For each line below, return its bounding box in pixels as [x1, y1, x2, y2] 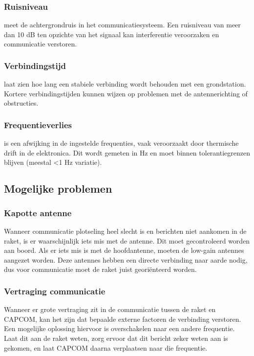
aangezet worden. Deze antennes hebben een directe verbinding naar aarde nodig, [4, 254, 248, 265]
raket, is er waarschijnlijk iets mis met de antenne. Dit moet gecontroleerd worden [4, 235, 250, 245]
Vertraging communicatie [4, 285, 106, 297]
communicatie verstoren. [4, 39, 77, 49]
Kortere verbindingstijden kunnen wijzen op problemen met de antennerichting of [4, 88, 248, 98]
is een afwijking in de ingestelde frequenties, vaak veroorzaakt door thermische [4, 138, 239, 148]
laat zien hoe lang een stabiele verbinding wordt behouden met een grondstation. [4, 79, 246, 89]
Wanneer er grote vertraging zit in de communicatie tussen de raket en [4, 304, 216, 314]
